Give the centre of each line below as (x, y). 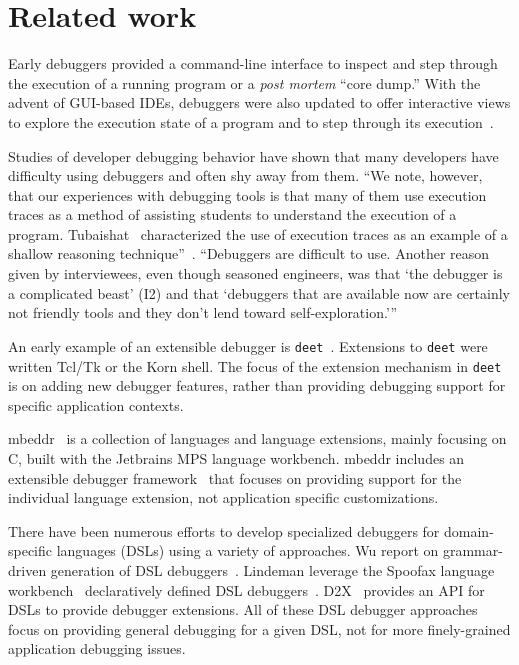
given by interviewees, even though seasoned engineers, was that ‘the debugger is (255, 273)
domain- (469, 530)
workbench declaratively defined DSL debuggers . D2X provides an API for (246, 589)
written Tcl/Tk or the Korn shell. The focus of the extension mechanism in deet (255, 365)
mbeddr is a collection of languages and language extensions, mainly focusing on (257, 438)
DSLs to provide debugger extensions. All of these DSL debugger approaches (243, 609)
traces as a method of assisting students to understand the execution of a (232, 214)
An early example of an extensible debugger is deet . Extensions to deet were (248, 345)
